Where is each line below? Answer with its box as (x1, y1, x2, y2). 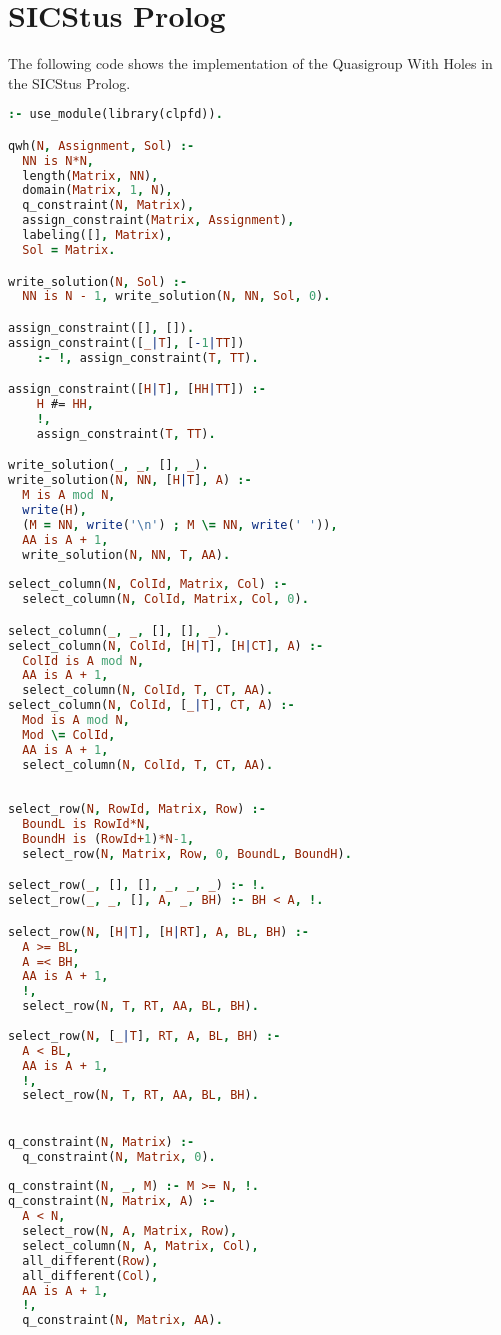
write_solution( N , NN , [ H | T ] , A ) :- (8, 473, 252, 488)
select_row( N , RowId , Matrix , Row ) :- (8, 802, 266, 817)
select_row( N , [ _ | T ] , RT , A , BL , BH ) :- (8, 1028, 281, 1043)
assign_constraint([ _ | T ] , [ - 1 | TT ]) (8, 335, 245, 350)
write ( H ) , (22, 502, 87, 517)
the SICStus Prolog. (8, 72, 131, 93)
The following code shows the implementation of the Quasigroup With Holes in (8, 53, 493, 74)
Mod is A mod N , (22, 713, 130, 727)
